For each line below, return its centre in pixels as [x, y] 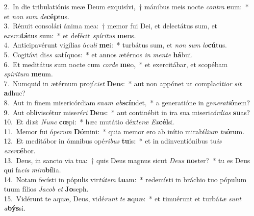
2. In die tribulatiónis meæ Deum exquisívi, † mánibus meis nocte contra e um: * [127, 6]
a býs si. [15, 208]
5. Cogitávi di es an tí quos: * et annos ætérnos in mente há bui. [99, 54]
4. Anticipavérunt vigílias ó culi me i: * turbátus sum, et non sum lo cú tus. [115, 45]
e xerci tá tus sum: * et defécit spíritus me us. [70, 35]
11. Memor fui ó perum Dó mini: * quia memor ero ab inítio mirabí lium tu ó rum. [124, 131]
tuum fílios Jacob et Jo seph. [46, 189]
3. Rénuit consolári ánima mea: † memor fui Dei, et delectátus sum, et [111, 26]
